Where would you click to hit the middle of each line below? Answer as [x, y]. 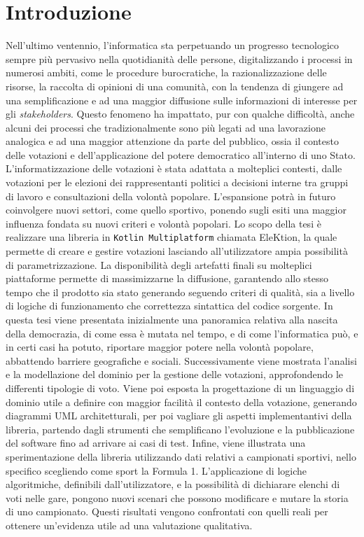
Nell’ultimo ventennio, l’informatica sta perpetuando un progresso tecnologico [173, 45]
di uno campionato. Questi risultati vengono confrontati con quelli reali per [167, 511]
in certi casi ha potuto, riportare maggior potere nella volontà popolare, [160, 347]
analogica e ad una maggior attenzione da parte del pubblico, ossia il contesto [172, 141]
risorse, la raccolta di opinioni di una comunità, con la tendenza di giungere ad [175, 86]
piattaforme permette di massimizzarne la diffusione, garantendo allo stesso [167, 278]
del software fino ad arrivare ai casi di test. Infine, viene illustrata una [156, 443]
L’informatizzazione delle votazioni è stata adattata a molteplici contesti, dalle [174, 168]
